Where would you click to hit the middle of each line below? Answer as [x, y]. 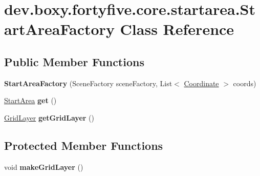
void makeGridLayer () [44, 167]
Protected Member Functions [84, 145]
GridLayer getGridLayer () [49, 117]
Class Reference [177, 29]
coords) [245, 83]
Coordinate [201, 83]
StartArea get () [30, 100]
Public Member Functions [74, 61]
